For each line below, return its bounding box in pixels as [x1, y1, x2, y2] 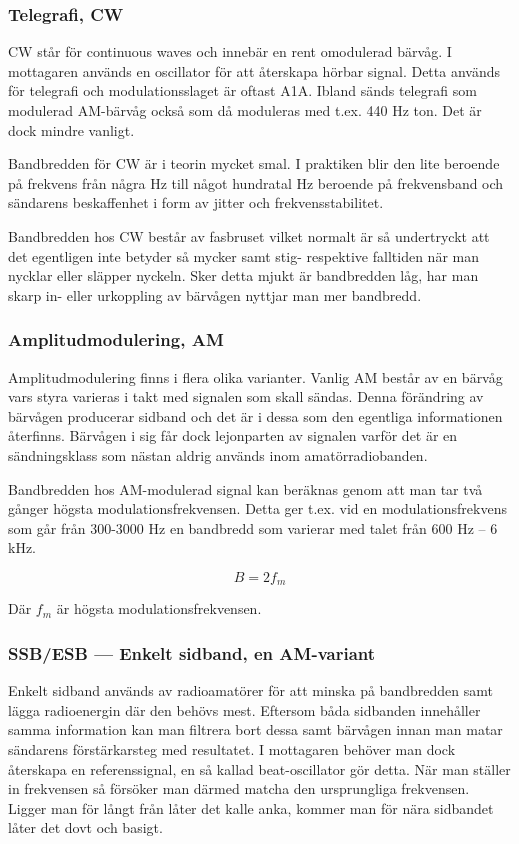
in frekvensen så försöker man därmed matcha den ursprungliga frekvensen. [8, 778, 470, 799]
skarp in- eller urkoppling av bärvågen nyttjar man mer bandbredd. [8, 284, 422, 305]
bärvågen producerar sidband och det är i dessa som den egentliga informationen [8, 405, 503, 426]
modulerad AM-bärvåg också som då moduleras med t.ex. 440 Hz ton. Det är [8, 100, 482, 120]
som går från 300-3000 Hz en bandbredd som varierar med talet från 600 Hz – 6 [8, 517, 498, 538]
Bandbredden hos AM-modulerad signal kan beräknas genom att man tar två [8, 478, 483, 499]
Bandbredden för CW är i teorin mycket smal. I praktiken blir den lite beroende [8, 153, 500, 174]
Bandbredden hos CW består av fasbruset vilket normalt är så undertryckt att [8, 225, 490, 246]
